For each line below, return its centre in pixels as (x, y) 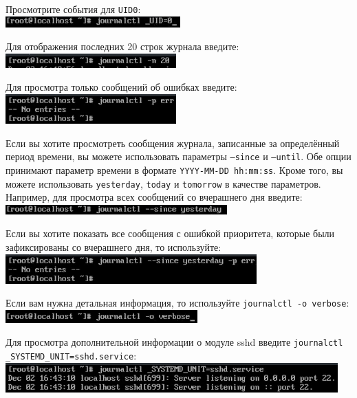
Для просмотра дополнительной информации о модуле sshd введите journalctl (174, 342)
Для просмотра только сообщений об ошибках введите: (121, 87)
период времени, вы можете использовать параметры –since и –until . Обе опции (178, 156)
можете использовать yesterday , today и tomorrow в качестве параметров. (163, 183)
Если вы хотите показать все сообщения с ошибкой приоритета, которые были (170, 233)
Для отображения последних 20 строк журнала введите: (122, 46)
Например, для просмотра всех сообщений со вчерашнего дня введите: (154, 197)
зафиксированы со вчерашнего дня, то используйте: (113, 246)
